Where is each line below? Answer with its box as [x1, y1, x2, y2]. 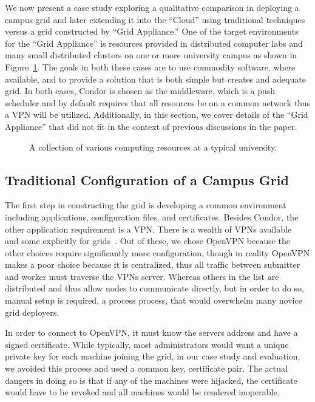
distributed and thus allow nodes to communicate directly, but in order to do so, [5, 282, 304, 295]
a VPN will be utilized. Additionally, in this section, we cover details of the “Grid [5, 108, 308, 121]
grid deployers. [5, 305, 59, 318]
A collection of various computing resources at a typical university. [29, 140, 277, 153]
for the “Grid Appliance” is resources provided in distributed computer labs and [5, 36, 303, 49]
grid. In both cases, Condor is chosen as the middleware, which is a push [5, 84, 276, 97]
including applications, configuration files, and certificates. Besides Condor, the [5, 210, 299, 223]
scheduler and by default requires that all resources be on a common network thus [5, 96, 311, 109]
